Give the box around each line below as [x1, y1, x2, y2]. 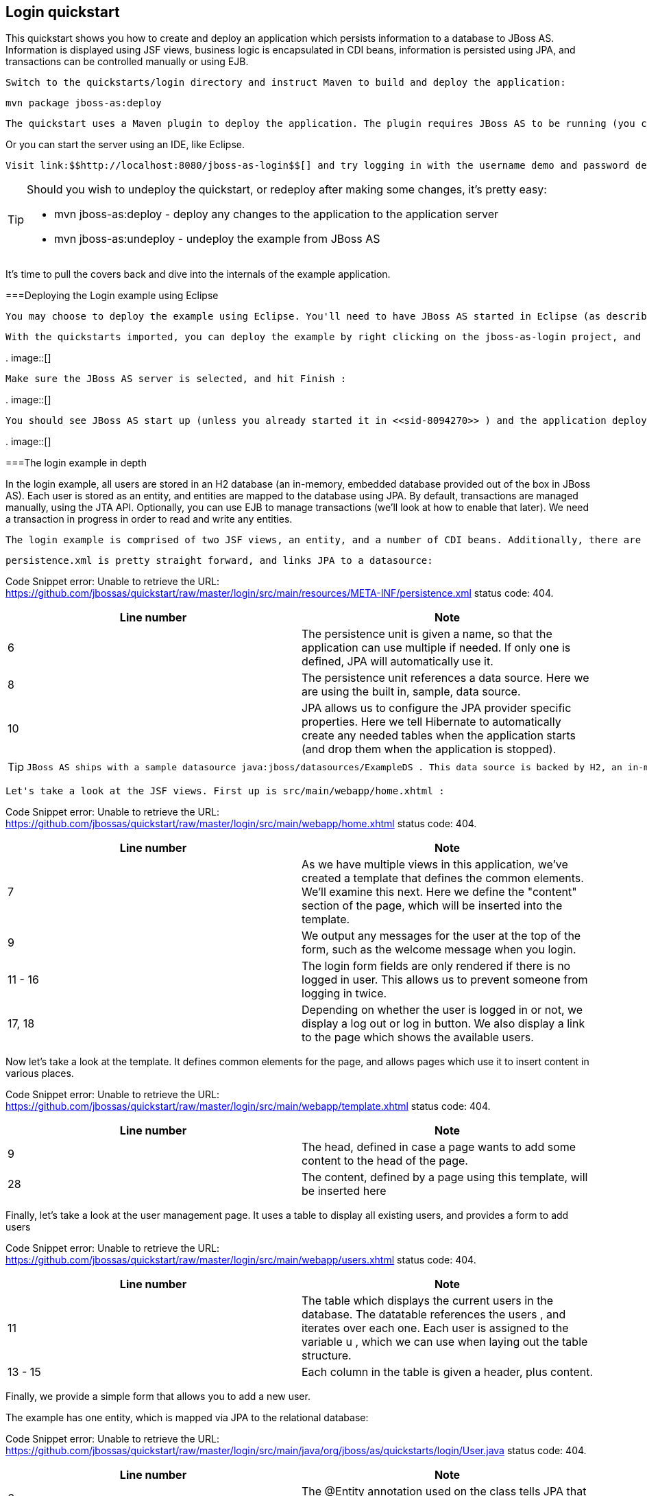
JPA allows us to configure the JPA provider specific [302, 701, 572, 715]
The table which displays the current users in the [302, 1294, 554, 1308]
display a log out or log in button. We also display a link [302, 1017, 585, 1031]
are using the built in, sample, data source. [302, 685, 521, 699]
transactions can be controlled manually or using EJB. [5, 56, 249, 68]
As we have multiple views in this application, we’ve [302, 857, 568, 872]
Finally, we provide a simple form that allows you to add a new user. [5, 1390, 310, 1403]
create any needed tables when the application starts [302, 728, 576, 743]
